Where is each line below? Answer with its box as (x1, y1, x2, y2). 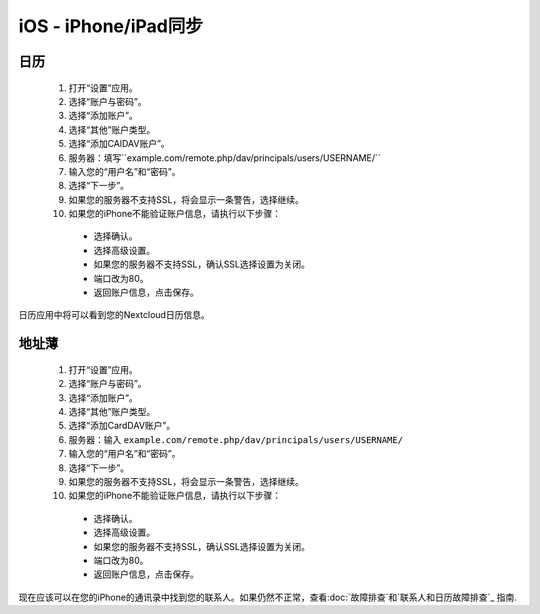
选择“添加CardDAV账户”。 (68, 420, 176, 432)
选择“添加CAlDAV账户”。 (68, 138, 170, 150)
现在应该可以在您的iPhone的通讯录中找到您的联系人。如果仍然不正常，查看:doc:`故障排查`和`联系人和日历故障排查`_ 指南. (18, 591, 517, 603)
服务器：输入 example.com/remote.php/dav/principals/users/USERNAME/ (68, 433, 404, 445)
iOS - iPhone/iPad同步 (18, 15, 204, 37)
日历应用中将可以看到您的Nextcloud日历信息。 (18, 309, 210, 321)
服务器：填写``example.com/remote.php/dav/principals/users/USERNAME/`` (68, 151, 381, 164)
